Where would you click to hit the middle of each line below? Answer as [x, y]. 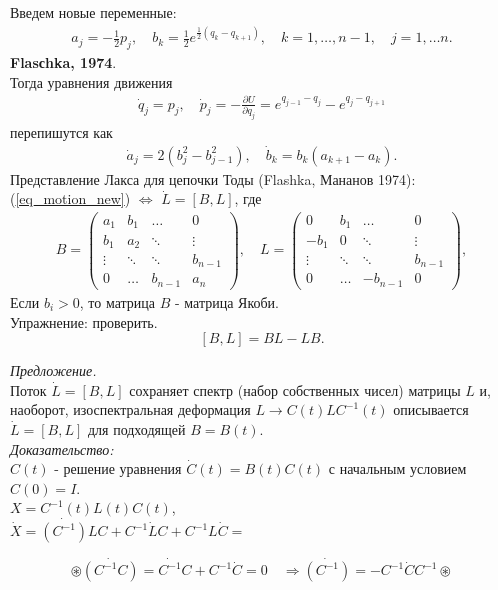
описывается [431, 409]
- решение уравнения [118, 468]
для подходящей [136, 428]
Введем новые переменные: [93, 12]
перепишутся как [61, 131]
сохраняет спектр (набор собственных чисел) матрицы [295, 389]
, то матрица [117, 301]
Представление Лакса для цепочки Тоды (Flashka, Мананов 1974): [213, 178]
